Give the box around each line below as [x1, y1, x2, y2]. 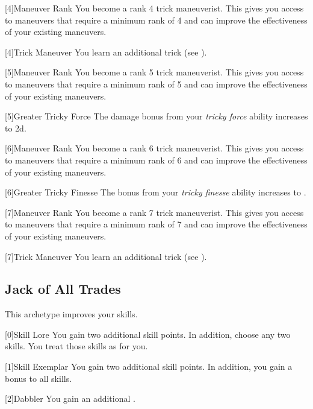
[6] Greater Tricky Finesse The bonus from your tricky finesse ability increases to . [5, 186, 306, 198]
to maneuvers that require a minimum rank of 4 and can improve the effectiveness [5, 13, 308, 26]
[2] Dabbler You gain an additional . [5, 392, 135, 405]
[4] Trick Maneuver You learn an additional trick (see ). [5, 45, 207, 58]
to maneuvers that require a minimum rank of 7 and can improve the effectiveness [5, 218, 308, 230]
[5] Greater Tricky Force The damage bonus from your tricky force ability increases [5, 110, 308, 122]
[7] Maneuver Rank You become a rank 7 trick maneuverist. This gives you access [5, 206, 304, 218]
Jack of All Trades [5, 279, 121, 298]
